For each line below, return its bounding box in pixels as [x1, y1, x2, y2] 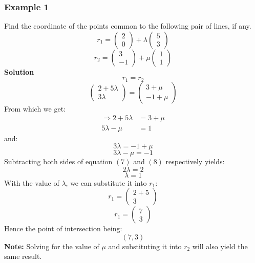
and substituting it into [108, 240, 182, 251]
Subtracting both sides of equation [4, 156, 113, 167]
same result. [4, 251, 42, 261]
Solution [4, 66, 34, 77]
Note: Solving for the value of [4, 240, 99, 251]
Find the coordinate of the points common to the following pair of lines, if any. [4, 20, 251, 31]
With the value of [4, 177, 59, 188]
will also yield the [192, 240, 248, 251]
